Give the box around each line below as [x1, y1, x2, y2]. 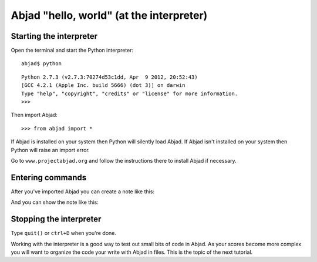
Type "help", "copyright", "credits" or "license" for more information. [21, 90, 238, 97]
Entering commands [11, 172, 87, 182]
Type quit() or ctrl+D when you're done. [11, 230, 117, 237]
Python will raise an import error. [11, 146, 90, 153]
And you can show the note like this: [11, 199, 99, 206]
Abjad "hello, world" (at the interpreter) [11, 9, 208, 22]
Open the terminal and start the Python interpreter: [11, 47, 134, 54]
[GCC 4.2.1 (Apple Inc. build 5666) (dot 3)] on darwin [21, 82, 186, 89]
